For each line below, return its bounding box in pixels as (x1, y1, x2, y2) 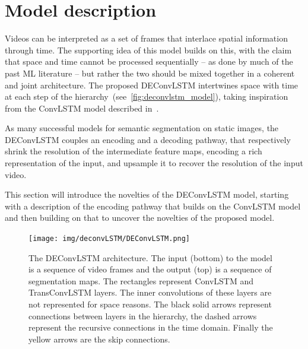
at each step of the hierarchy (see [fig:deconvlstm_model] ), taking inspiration (5, 90, 288, 103)
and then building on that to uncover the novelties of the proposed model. (5, 211, 275, 224)
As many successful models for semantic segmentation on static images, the (5, 122, 279, 134)
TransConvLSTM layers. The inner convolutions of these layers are (28, 286, 272, 299)
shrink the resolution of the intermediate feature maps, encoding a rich (5, 145, 262, 157)
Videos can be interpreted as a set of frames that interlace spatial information (5, 32, 288, 45)
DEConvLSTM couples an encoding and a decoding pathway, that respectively (5, 133, 291, 145)
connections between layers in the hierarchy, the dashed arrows (28, 309, 257, 322)
